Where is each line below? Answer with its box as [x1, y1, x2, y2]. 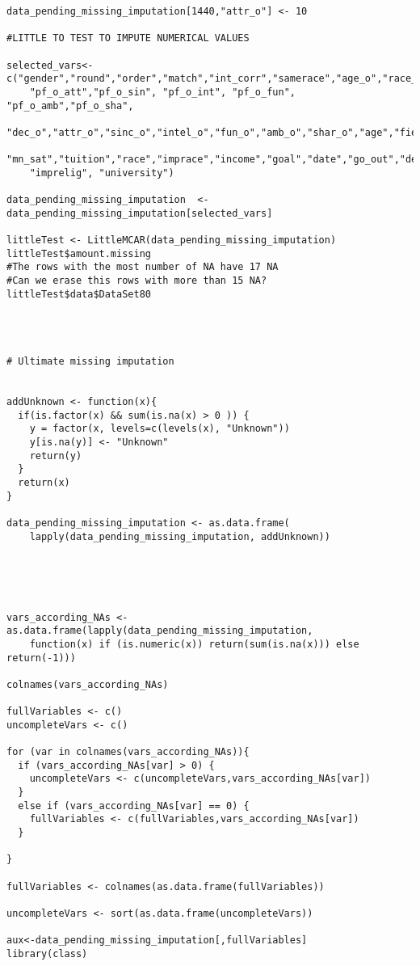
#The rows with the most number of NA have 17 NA [6, 261, 279, 273]
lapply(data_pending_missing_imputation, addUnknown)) [29, 530, 330, 542]
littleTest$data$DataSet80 [6, 288, 151, 300]
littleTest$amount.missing [6, 247, 151, 259]
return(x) [18, 476, 70, 488]
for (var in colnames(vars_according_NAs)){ [6, 746, 250, 758]
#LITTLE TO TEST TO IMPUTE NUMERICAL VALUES [6, 32, 250, 44]
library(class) [6, 947, 88, 960]
